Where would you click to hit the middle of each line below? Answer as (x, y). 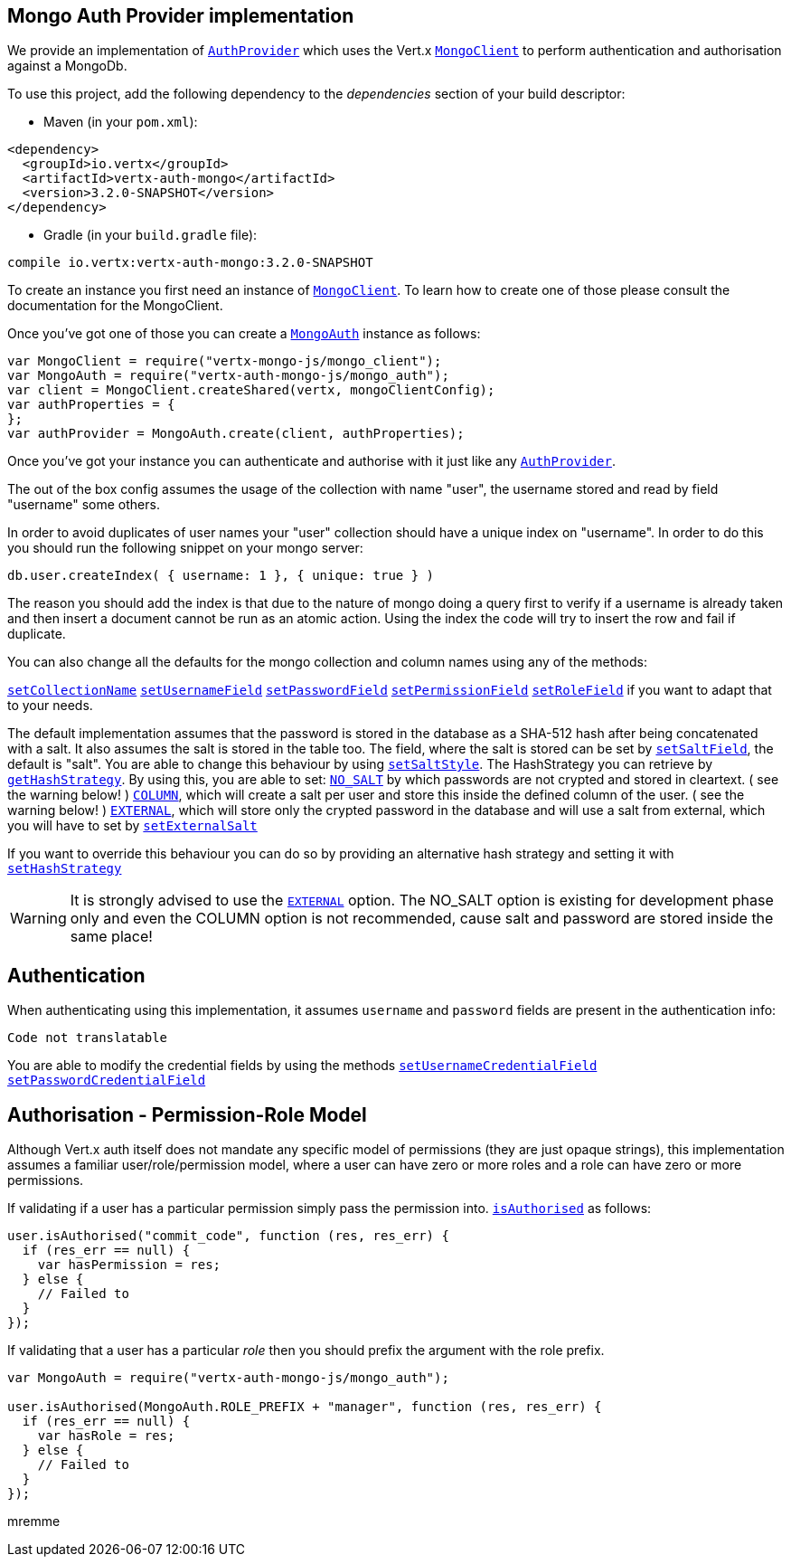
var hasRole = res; (106, 1436)
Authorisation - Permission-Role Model (187, 1114)
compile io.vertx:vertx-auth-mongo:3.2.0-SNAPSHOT (190, 263)
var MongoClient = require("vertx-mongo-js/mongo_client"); (225, 361)
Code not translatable (88, 1038)
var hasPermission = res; (129, 1265)
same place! (111, 937)
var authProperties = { (91, 405)
